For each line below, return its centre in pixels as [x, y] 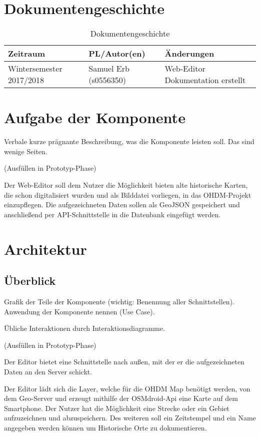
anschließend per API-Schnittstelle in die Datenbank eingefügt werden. [112, 214]
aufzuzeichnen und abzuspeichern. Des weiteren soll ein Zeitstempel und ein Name [130, 418]
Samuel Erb [109, 69]
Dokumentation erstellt [205, 80]
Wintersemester [35, 69]
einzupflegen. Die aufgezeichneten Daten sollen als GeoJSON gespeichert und [122, 204]
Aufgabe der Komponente [95, 117]
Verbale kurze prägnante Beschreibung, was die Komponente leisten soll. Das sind [129, 141]
